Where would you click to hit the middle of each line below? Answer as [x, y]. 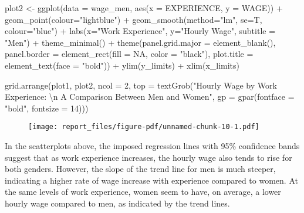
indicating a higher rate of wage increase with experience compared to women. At [151, 180]
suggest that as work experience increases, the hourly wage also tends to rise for [148, 157]
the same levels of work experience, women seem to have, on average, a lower [143, 192]
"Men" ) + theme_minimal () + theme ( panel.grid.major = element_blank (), [140, 42]
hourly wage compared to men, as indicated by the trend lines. [117, 203]
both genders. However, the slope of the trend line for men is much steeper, [140, 169]
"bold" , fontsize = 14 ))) [47, 108]
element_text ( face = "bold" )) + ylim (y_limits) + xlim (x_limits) [122, 65]
